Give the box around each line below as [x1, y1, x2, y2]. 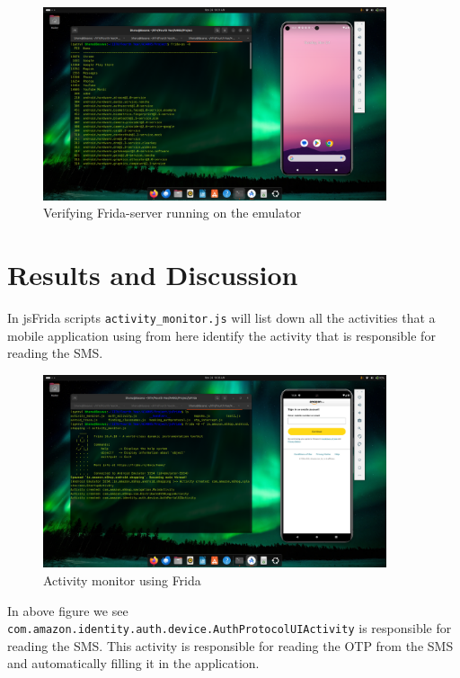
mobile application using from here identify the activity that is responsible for [7, 326, 436, 344]
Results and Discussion [7, 256, 298, 293]
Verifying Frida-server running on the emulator [43, 203, 302, 222]
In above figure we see [7, 601, 128, 620]
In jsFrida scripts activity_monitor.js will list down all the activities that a [7, 308, 436, 326]
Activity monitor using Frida [43, 571, 201, 590]
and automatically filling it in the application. [7, 654, 260, 673]
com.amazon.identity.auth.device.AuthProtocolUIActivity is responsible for [7, 619, 452, 638]
